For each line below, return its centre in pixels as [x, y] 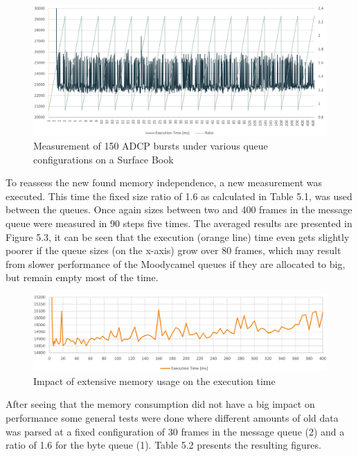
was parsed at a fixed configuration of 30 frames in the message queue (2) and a [175, 431]
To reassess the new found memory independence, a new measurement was [164, 182]
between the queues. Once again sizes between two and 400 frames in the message [179, 209]
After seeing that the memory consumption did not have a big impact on [160, 404]
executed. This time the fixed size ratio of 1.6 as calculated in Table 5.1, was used [179, 196]
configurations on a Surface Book [104, 159]
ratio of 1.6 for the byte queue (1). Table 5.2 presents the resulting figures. [163, 445]
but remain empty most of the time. [82, 277]
